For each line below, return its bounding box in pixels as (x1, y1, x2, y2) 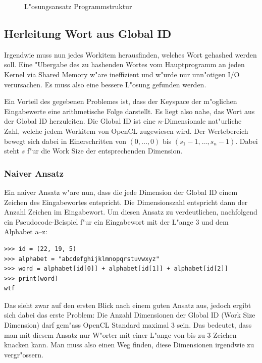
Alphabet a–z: (4, 226, 47, 237)
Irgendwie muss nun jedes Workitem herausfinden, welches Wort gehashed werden (4, 49, 257, 60)
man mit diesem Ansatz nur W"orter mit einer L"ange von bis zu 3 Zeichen (4, 329, 237, 340)
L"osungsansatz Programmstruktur (24, 1, 132, 11)
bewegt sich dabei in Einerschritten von (4, 135, 126, 146)
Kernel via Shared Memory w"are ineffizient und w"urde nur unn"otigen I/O (4, 69, 240, 79)
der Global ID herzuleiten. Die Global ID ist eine (4, 116, 155, 126)
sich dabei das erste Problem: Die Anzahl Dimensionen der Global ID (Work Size (4, 309, 255, 320)
